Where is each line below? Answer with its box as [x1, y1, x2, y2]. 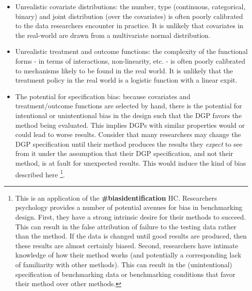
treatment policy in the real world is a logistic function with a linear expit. [15, 75, 237, 85]
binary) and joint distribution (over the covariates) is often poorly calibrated [15, 11, 243, 21]
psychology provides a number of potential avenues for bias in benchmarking [15, 202, 243, 212]
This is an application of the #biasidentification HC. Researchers [15, 192, 217, 203]
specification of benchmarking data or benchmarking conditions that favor [15, 269, 236, 279]
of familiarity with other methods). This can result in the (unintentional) [15, 259, 233, 269]
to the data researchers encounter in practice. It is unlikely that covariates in [15, 20, 244, 31]
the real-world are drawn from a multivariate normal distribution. [15, 30, 210, 40]
